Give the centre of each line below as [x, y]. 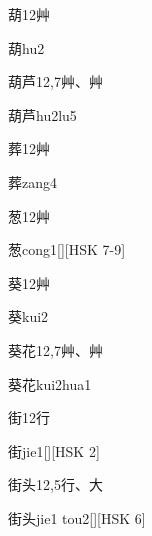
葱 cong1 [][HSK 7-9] [67, 249]
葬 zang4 [32, 181]
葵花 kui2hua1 [50, 383]
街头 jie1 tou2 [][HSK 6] [77, 517]
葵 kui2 [28, 316]
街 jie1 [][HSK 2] [54, 450]
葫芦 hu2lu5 [42, 114]
